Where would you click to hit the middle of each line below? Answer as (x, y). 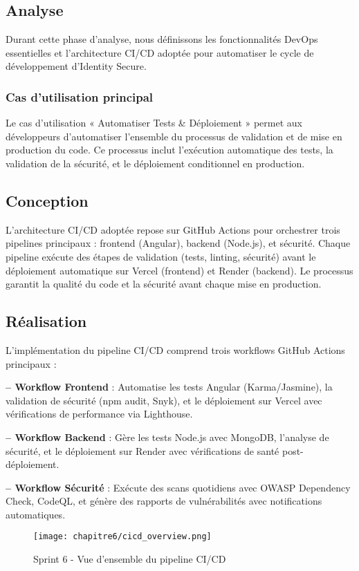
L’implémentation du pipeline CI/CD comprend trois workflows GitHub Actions (175, 349)
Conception (47, 200)
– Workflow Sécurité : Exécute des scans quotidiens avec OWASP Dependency (178, 487)
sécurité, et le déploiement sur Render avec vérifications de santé (142, 450)
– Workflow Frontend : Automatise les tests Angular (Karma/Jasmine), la (169, 387)
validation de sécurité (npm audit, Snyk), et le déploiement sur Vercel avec (164, 400)
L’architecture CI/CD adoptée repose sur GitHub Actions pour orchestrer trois (173, 229)
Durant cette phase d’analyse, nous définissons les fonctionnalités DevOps (162, 39)
